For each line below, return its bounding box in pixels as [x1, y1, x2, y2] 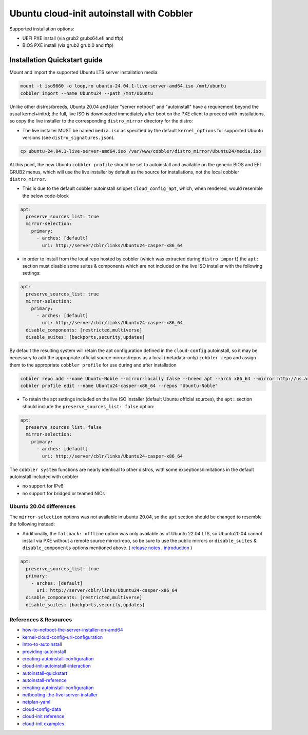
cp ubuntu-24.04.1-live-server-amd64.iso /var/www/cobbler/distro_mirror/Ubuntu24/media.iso [20, 148, 261, 154]
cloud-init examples [22, 721, 64, 727]
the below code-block [22, 192, 69, 199]
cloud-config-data [22, 706, 62, 712]
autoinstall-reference [22, 677, 67, 684]
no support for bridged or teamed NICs [22, 490, 105, 496]
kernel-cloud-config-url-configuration [22, 634, 103, 640]
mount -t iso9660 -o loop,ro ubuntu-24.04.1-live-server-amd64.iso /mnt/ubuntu [20, 83, 226, 89]
